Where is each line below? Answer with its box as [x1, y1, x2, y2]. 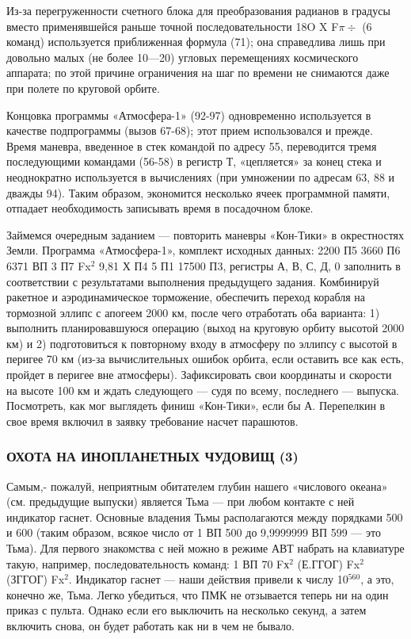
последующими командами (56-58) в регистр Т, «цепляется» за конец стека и [6, 153, 382, 170]
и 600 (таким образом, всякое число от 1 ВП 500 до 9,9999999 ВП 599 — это [6, 524, 381, 541]
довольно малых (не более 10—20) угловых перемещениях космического [6, 48, 359, 65]
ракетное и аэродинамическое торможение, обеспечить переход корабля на [6, 289, 366, 305]
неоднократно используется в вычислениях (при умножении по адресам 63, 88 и [6, 168, 395, 185]
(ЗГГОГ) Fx [6, 571, 65, 587]
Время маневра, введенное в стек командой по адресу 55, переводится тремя [6, 137, 377, 154]
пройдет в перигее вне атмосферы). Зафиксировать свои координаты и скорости [6, 366, 392, 383]
